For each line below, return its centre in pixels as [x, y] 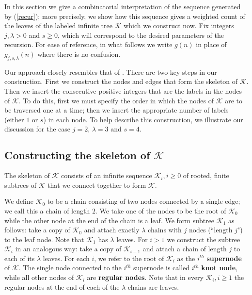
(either [14, 119]
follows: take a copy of [37, 230]
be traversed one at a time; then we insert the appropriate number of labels [117, 110]
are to [234, 100]
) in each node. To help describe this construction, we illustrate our [143, 119]
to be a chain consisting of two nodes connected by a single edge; [144, 201]
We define [19, 201]
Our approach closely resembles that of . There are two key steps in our [111, 72]
